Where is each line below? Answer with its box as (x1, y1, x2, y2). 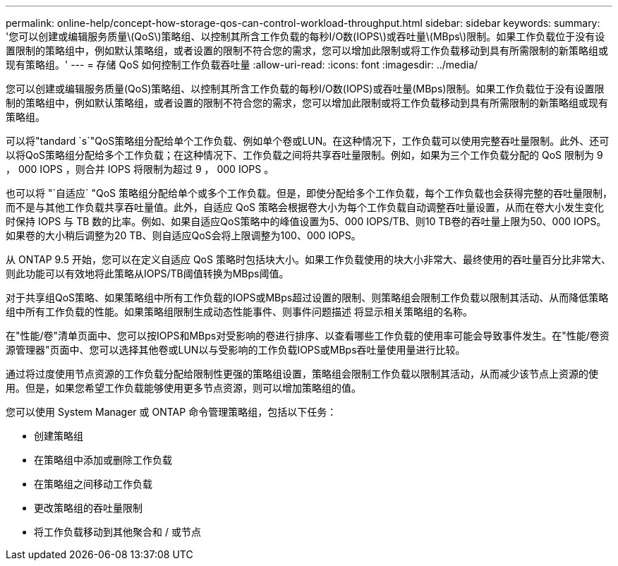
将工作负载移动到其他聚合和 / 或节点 (34, 526, 201, 538)
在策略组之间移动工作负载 (34, 478, 152, 490)
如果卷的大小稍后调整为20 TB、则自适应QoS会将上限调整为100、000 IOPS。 (6, 229, 361, 241)
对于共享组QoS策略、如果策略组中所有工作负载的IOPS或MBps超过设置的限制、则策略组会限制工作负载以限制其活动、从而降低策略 (6, 291, 609, 303)
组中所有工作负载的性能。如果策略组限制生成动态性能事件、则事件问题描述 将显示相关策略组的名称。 (6, 306, 473, 318)
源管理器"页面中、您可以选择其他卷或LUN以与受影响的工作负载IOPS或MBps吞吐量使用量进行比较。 (6, 344, 466, 356)
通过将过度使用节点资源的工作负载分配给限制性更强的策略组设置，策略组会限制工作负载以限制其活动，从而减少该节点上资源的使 (6, 368, 598, 380)
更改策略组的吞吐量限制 (34, 502, 143, 514)
